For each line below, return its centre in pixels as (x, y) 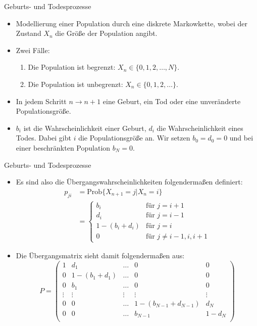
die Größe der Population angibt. (106, 33)
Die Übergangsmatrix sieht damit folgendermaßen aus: (100, 255)
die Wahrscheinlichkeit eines (200, 128)
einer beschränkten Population (63, 147)
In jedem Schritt (41, 101)
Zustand (29, 33)
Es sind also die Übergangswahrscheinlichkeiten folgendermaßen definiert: (129, 182)
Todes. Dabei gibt (43, 138)
